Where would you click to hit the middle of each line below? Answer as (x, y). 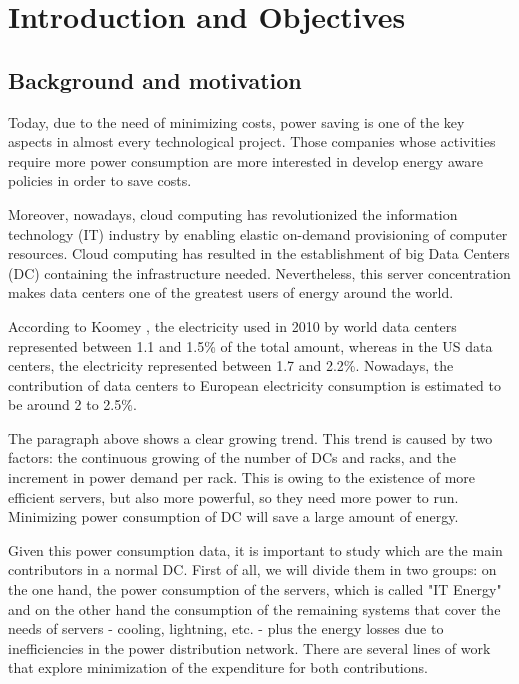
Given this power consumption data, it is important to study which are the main (255, 549)
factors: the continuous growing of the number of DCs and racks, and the (232, 457)
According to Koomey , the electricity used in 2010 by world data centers (232, 325)
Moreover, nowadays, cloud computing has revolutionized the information (233, 213)
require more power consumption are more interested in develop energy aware (245, 160)
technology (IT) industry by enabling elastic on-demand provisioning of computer (258, 233)
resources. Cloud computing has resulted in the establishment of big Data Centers (259, 253)
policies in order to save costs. (100, 180)
